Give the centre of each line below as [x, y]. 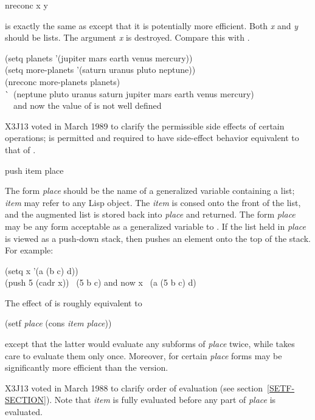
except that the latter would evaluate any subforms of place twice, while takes [150, 344]
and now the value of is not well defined [88, 105]
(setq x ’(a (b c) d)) [42, 270]
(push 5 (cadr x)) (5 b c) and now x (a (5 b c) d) [101, 282]
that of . [20, 149]
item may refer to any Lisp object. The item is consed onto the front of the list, [153, 202]
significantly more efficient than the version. [87, 367]
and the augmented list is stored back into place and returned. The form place [150, 214]
